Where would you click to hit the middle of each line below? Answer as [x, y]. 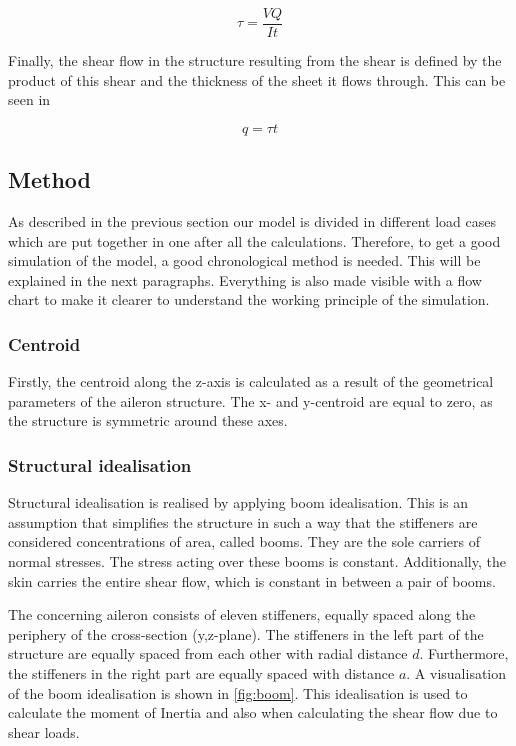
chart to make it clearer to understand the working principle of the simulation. [249, 299]
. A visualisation [456, 672]
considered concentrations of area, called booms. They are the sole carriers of [244, 541]
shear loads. [44, 731]
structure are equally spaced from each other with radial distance [208, 653]
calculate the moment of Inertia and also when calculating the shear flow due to [253, 712]
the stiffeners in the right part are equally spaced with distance [201, 672]
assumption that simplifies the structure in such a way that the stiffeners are [243, 521]
